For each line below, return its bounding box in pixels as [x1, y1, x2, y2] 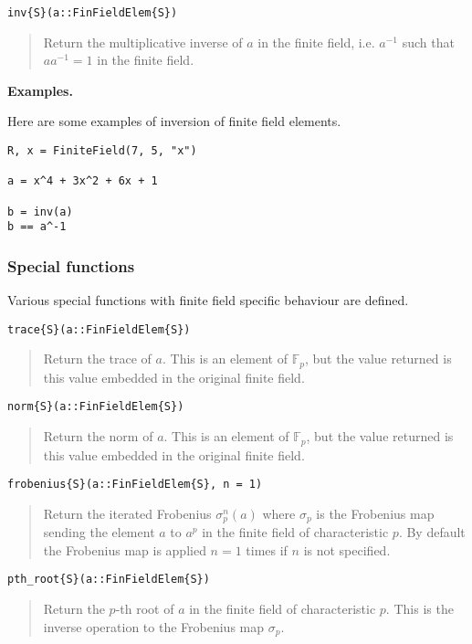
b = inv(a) [7, 205, 73, 218]
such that [402, 32, 455, 51]
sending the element [43, 523, 155, 542]
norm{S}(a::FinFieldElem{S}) [7, 400, 184, 414]
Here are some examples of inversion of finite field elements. [7, 111, 341, 131]
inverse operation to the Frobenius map [43, 617, 265, 636]
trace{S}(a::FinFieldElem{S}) [7, 322, 191, 336]
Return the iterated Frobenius [43, 503, 212, 523]
